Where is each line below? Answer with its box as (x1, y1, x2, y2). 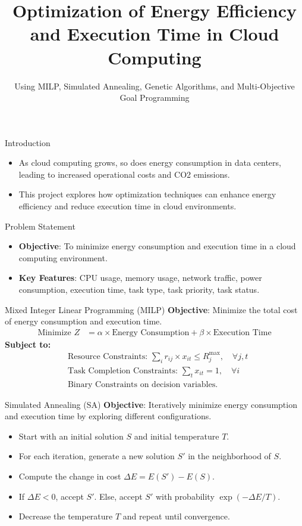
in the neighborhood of (188, 450, 271, 462)
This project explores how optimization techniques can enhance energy (18, 188, 276, 200)
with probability (155, 490, 215, 502)
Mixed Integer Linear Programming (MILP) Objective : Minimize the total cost (5, 303, 298, 315)
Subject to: (5, 338, 51, 350)
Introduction (5, 136, 51, 148)
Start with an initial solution (18, 429, 124, 442)
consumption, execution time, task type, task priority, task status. (18, 283, 260, 296)
